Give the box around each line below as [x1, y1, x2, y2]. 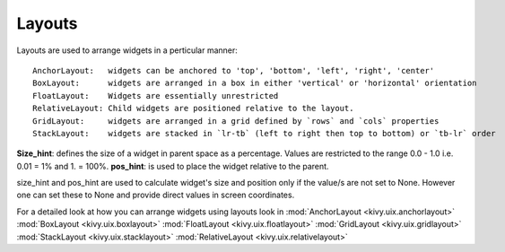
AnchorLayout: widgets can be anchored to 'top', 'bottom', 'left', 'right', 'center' [32, 65, 435, 75]
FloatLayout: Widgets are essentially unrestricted [32, 91, 279, 100]
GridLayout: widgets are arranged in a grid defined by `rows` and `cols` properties [32, 116, 440, 126]
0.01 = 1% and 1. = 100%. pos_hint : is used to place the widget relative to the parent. [16, 161, 329, 171]
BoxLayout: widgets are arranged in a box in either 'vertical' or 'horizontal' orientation [32, 78, 477, 89]
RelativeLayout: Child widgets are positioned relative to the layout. [32, 103, 354, 114]
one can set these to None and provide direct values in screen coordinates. [16, 189, 295, 201]
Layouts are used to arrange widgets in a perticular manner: [16, 45, 238, 56]
